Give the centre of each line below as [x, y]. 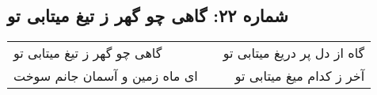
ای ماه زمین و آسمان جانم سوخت [106, 76]
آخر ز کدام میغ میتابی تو [300, 76]
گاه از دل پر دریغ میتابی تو [294, 53]
